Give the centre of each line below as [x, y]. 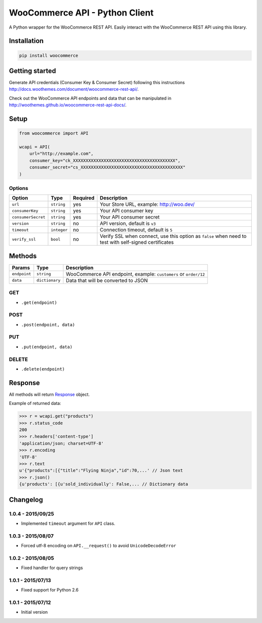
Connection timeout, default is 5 [136, 230]
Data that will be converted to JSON [107, 280]
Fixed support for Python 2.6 [50, 590]
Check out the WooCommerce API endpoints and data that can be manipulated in [90, 98]
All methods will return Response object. [49, 394]
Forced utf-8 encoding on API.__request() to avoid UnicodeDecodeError [99, 546]
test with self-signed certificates [137, 242]
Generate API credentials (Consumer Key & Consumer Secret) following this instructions [97, 83]
